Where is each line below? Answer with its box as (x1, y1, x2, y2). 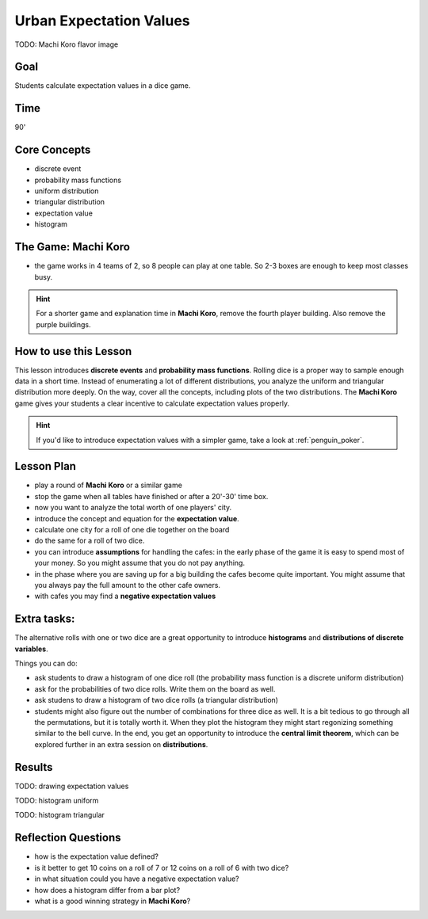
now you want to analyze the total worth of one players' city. (34, 503, 232, 513)
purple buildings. (36, 319, 91, 329)
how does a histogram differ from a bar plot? (34, 885, 181, 894)
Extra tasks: (14, 612, 75, 626)
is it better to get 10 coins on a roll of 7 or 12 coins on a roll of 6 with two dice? (34, 863, 289, 872)
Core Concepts (14, 143, 91, 157)
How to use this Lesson (14, 345, 132, 358)
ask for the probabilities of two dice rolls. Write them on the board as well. (34, 684, 276, 693)
